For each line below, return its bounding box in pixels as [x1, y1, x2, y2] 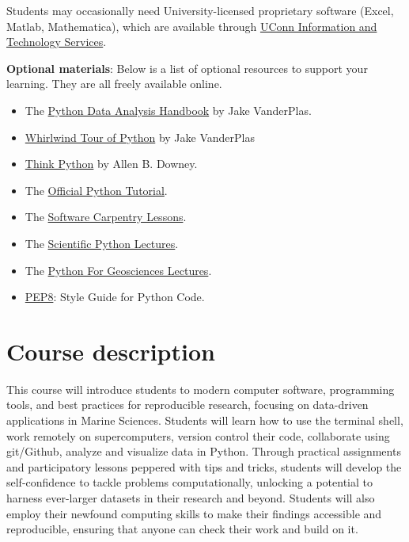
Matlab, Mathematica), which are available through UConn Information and [6, 17, 377, 34]
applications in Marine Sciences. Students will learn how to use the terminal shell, [6, 412, 403, 429]
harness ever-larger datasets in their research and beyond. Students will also [6, 490, 375, 506]
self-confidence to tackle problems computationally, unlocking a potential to [6, 474, 373, 490]
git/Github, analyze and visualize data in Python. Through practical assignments [6, 443, 401, 460]
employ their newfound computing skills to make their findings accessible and [6, 505, 382, 521]
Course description [6, 334, 215, 367]
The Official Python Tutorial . [25, 181, 168, 198]
